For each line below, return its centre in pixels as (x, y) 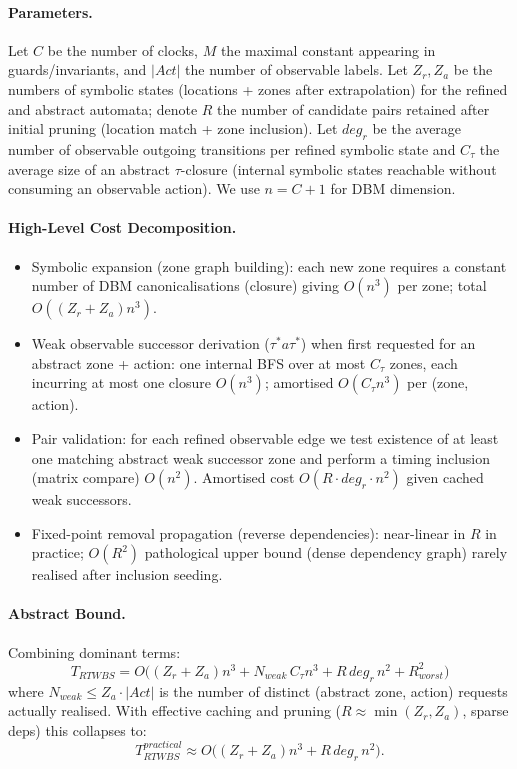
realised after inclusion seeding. (127, 574)
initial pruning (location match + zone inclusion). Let (173, 128)
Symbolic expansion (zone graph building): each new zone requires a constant (269, 265)
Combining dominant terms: (94, 651)
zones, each (423, 362)
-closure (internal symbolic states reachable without (338, 168)
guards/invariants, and (77, 69)
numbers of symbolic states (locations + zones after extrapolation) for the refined (258, 88)
